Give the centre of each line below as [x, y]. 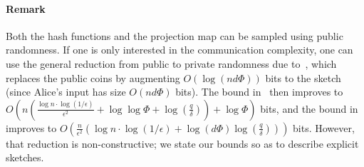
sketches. [25, 157]
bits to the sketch [303, 77]
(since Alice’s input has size [66, 92]
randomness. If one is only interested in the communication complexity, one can [180, 50]
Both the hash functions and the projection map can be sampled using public [175, 35]
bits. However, [324, 127]
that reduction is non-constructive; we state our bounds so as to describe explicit [182, 143]
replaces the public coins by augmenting [93, 77]
